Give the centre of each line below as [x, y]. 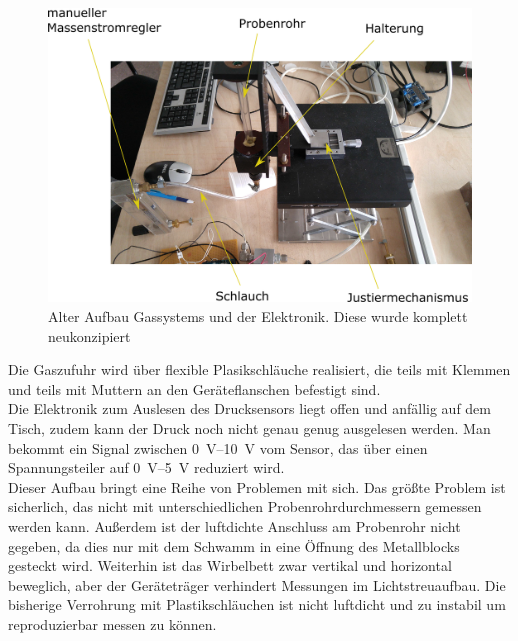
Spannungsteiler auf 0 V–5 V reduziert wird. [146, 467]
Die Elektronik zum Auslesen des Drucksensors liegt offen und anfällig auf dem [249, 408]
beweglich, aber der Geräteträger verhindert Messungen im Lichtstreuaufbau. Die [257, 584]
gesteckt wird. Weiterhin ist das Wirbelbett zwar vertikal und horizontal [230, 565]
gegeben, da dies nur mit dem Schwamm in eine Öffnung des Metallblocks [234, 545]
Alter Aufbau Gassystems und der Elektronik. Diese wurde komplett [258, 315]
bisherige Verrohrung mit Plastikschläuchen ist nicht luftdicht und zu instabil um [257, 604]
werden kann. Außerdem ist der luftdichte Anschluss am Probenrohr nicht [234, 525]
